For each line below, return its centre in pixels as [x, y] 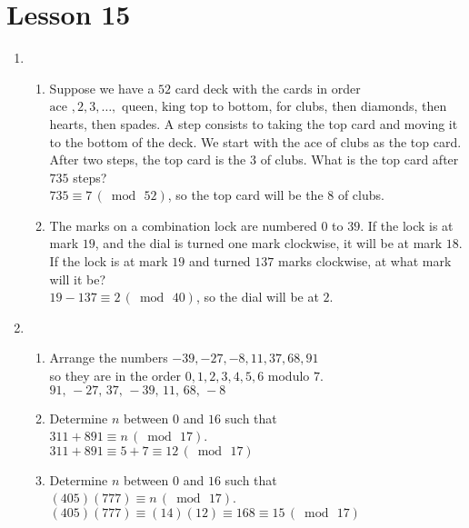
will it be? [78, 279]
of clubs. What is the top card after [359, 159]
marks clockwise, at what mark [364, 261]
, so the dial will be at [257, 297]
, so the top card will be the [245, 195]
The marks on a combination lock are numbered [183, 225]
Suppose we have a [102, 88]
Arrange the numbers [109, 358]
